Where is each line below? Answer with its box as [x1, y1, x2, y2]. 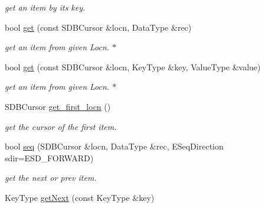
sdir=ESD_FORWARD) [5, 151, 94, 164]
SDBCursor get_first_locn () [5, 100, 111, 112]
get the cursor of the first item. [5, 120, 117, 132]
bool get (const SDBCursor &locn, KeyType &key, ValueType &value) [5, 60, 261, 73]
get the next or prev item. [5, 171, 97, 184]
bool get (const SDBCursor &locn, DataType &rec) [5, 21, 192, 33]
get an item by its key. [5, 1, 86, 13]
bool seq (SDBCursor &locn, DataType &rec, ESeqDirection [5, 140, 224, 152]
